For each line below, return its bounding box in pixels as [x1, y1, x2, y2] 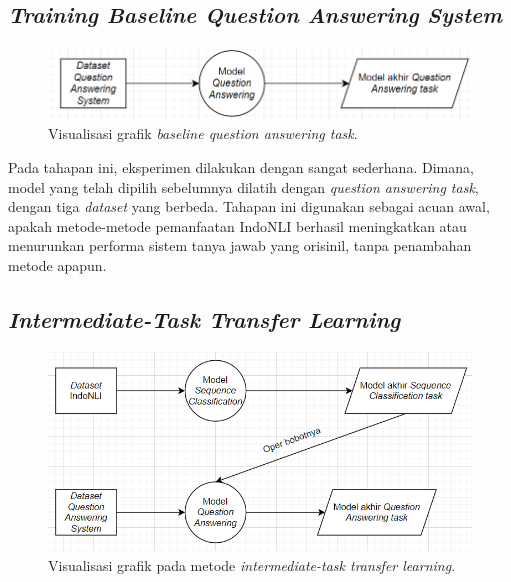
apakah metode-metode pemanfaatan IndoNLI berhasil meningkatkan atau [8, 215, 467, 236]
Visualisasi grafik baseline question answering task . [48, 123, 358, 144]
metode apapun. [8, 255, 107, 275]
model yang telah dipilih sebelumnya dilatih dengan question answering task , [8, 176, 479, 197]
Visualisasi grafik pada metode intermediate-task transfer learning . [48, 554, 456, 575]
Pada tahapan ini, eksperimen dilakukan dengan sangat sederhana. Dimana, [8, 157, 474, 178]
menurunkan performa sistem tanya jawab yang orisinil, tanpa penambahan [8, 235, 472, 256]
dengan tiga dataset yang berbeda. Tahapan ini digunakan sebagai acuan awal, [8, 196, 490, 217]
